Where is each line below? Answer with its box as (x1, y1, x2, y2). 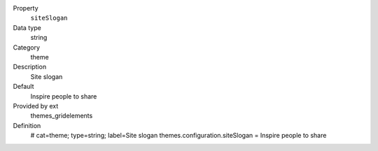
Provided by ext (13, 101, 59, 110)
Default (13, 82, 34, 91)
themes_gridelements (30, 112, 93, 120)
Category (13, 43, 41, 52)
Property (13, 4, 38, 12)
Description (13, 63, 47, 71)
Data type (13, 23, 41, 31)
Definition (13, 121, 41, 129)
